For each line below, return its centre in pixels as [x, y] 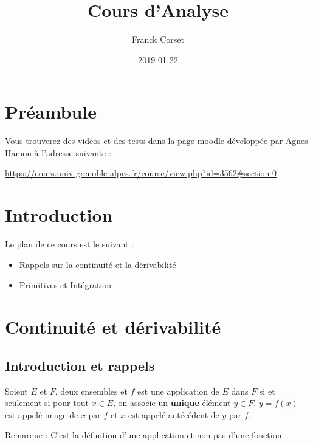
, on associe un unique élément [172, 403]
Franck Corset [158, 39]
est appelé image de [42, 414]
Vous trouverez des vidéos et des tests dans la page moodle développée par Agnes [156, 141]
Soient [16, 391]
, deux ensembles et [91, 391]
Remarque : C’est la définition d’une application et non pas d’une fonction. [145, 435]
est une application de [178, 391]
